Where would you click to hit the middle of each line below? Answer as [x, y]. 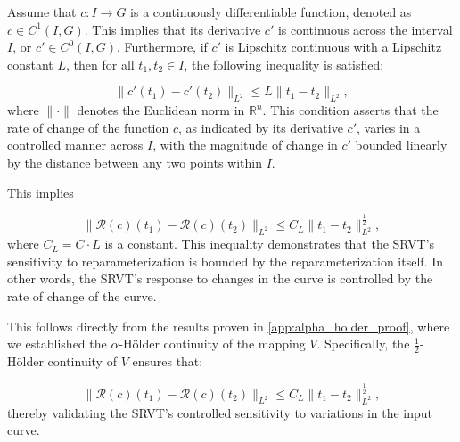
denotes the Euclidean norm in [161, 110]
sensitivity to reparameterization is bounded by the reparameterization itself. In [226, 261]
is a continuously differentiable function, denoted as [271, 12]
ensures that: [168, 360]
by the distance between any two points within [135, 162]
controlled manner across [75, 145]
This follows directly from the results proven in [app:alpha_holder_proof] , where [229, 326]
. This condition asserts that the [350, 110]
